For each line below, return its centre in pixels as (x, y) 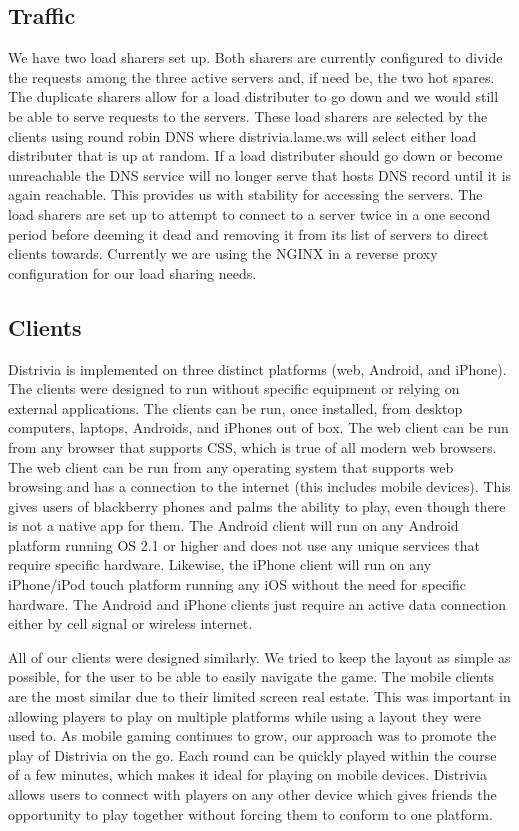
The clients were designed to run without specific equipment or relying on (234, 388)
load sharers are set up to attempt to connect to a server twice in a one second (249, 213)
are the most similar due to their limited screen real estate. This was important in (259, 696)
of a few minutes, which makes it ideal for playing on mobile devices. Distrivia (247, 774)
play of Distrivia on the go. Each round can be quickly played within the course (252, 754)
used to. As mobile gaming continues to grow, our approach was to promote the (252, 735)
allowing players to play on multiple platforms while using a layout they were (244, 715)
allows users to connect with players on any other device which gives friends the (252, 794)
